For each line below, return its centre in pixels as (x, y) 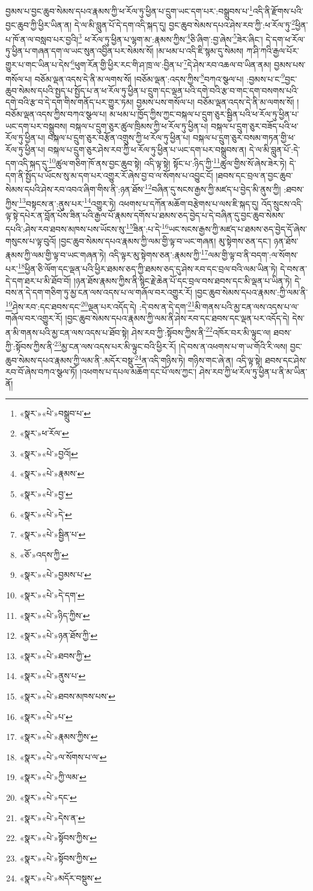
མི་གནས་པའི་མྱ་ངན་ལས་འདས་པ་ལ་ (247, 306)
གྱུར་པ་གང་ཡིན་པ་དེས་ (38, 64)
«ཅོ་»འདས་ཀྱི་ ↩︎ (44, 554)
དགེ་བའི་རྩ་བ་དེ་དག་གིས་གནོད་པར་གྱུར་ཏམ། (70, 102)
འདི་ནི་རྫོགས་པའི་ (278, 11)
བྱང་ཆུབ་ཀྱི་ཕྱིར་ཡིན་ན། (39, 24)
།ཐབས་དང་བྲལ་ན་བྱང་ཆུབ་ (254, 175)
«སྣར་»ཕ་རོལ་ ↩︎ (44, 433)
